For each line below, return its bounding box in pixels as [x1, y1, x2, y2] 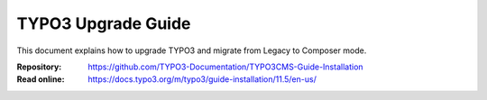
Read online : [16, 74, 65, 85]
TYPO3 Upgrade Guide [16, 14, 191, 33]
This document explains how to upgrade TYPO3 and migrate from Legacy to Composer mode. [16, 45, 367, 56]
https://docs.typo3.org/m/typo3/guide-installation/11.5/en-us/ [87, 74, 317, 85]
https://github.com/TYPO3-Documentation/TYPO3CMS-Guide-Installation [87, 61, 364, 72]
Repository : [16, 61, 62, 72]
